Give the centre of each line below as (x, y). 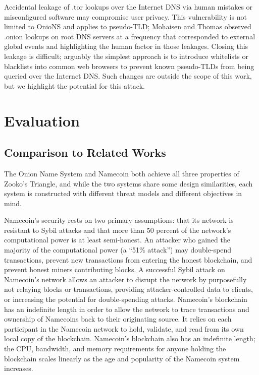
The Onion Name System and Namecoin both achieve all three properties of (122, 173)
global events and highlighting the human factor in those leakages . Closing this (126, 46)
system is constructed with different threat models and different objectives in (123, 193)
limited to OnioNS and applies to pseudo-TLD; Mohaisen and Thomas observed (128, 26)
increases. (19, 368)
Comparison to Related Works (85, 152)
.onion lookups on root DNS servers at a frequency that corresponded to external (130, 36)
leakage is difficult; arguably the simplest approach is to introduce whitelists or (126, 56)
